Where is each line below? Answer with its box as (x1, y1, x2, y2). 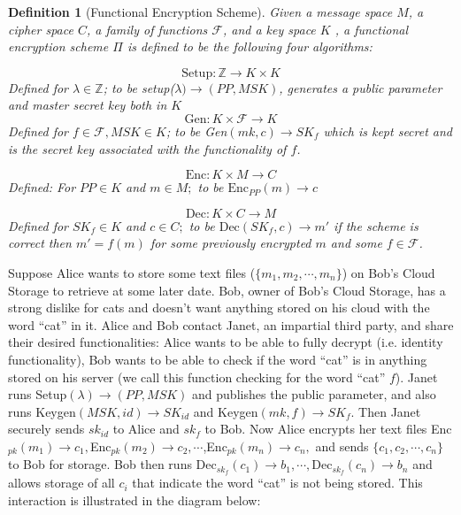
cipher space (8, 19, 73, 38)
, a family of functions (86, 19, 208, 38)
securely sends (8, 419, 85, 438)
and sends (315, 436, 369, 455)
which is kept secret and (323, 121, 453, 140)
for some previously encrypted (150, 234, 311, 252)
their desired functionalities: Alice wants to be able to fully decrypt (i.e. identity (8, 333, 443, 351)
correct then (8, 234, 72, 252)
